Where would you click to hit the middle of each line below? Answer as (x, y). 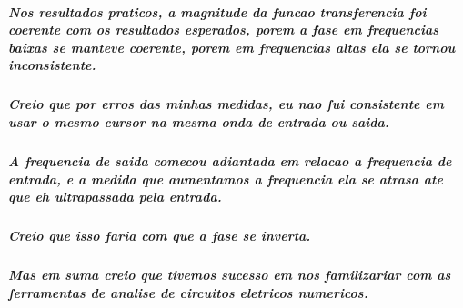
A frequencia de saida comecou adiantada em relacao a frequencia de (230, 160)
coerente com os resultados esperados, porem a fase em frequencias (224, 30)
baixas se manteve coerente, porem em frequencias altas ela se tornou (232, 47)
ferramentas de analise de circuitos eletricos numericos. (188, 292)
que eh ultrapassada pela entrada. (115, 197)
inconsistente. (52, 65)
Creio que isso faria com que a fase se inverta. (160, 236)
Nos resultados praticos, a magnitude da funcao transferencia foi (217, 11)
